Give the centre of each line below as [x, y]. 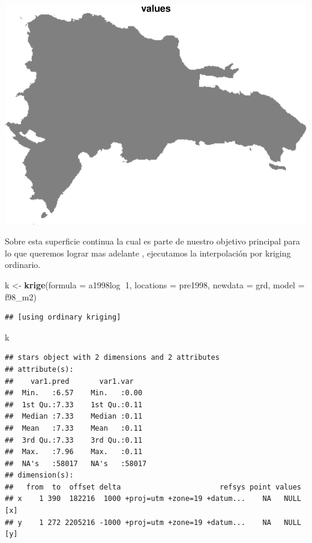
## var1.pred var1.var [69, 381]
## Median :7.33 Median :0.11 [74, 417]
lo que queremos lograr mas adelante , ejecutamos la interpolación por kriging [148, 253]
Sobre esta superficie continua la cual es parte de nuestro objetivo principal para [153, 241]
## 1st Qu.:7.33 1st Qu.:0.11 [74, 405]
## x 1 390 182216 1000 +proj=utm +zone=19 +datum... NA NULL [153, 499]
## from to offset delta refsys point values [153, 487]
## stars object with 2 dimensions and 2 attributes [112, 358]
